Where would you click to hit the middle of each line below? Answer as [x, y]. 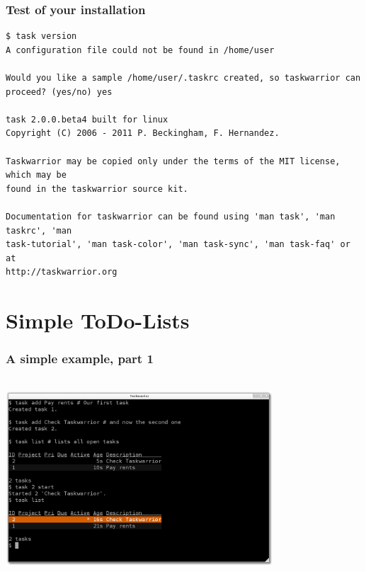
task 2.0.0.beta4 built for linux [87, 119]
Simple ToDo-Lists [98, 320]
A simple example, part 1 [80, 359]
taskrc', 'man [39, 230]
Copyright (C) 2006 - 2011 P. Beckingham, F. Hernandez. [143, 133]
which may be [36, 175]
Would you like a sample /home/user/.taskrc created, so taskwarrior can [183, 78]
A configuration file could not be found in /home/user [140, 50]
